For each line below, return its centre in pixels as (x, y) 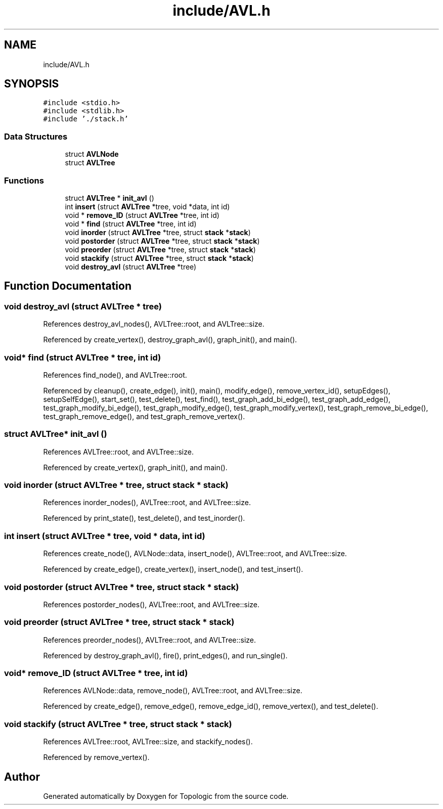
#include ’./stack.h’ (86, 119)
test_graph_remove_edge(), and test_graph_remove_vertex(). (144, 416)
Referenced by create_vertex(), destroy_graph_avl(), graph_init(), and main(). (170, 340)
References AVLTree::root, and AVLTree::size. (118, 452)
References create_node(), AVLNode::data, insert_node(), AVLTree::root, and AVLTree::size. (195, 554)
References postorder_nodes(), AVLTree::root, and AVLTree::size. (151, 604)
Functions (24, 180)
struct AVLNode (92, 154)
